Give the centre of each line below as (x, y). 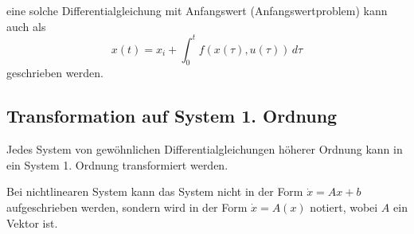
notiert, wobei (344, 207)
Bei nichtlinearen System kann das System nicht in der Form (155, 191)
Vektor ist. (32, 222)
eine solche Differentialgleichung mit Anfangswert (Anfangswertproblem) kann (197, 10)
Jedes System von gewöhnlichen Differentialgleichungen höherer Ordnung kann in (205, 149)
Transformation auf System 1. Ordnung (172, 116)
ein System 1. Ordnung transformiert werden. (117, 164)
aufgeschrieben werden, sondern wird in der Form (127, 207)
